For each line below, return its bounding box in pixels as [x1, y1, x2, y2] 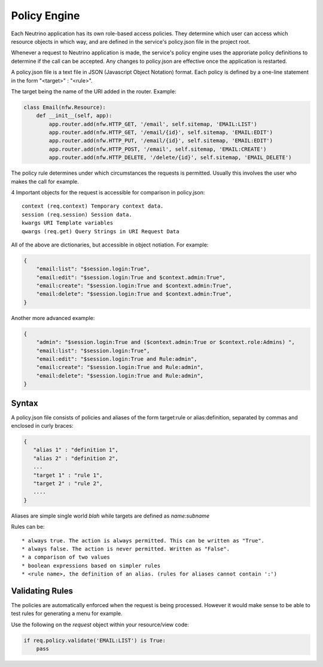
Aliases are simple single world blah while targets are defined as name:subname [11, 512, 209, 519]
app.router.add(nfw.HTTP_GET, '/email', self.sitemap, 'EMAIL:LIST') [48, 120, 257, 127]
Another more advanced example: [11, 314, 95, 321]
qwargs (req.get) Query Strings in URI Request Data [22, 228, 179, 234]
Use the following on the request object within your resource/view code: [11, 621, 190, 628]
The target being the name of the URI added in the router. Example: [11, 87, 176, 95]
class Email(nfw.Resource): [23, 103, 106, 111]
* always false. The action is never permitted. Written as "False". [22, 545, 230, 552]
